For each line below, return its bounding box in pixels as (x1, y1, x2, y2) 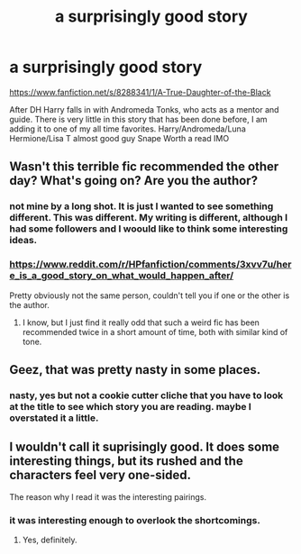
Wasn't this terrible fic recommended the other (9, 159, 279, 175)
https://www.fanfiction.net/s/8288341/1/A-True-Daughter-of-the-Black (9, 86, 271, 97)
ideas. (9, 234, 38, 247)
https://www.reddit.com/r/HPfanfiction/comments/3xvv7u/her (9, 259, 292, 271)
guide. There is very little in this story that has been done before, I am (9, 114, 268, 124)
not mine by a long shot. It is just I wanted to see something (9, 200, 274, 213)
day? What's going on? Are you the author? (9, 173, 259, 188)
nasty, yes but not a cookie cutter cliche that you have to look (9, 389, 284, 402)
